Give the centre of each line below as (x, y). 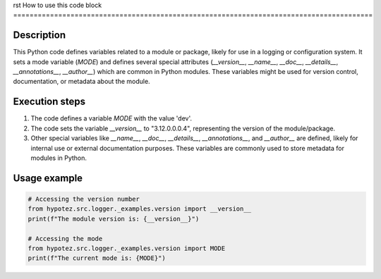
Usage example (48, 178)
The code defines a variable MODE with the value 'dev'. (111, 118)
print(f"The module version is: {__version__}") (114, 219)
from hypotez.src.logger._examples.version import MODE (127, 248)
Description (40, 35)
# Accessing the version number (84, 199)
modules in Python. (59, 158)
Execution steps (49, 102)
